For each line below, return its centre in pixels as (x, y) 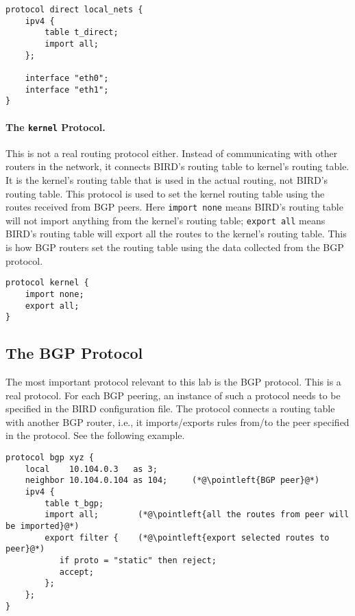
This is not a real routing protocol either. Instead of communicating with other (172, 153)
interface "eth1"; (67, 90)
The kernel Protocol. (56, 127)
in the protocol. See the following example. (95, 435)
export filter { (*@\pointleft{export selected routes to (187, 537)
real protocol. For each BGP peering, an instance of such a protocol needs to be (173, 395)
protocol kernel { (47, 283)
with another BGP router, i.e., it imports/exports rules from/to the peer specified (177, 422)
